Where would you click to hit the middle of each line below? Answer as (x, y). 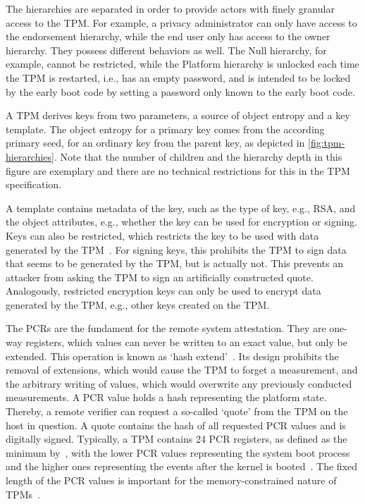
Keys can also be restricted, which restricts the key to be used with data (162, 235)
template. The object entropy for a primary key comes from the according (165, 129)
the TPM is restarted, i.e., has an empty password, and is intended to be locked (178, 77)
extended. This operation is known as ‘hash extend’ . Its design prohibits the (172, 356)
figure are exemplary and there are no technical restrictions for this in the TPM (178, 170)
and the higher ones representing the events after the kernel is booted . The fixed (182, 466)
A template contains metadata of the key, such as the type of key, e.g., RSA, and (181, 208)
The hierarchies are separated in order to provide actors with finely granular (170, 8)
